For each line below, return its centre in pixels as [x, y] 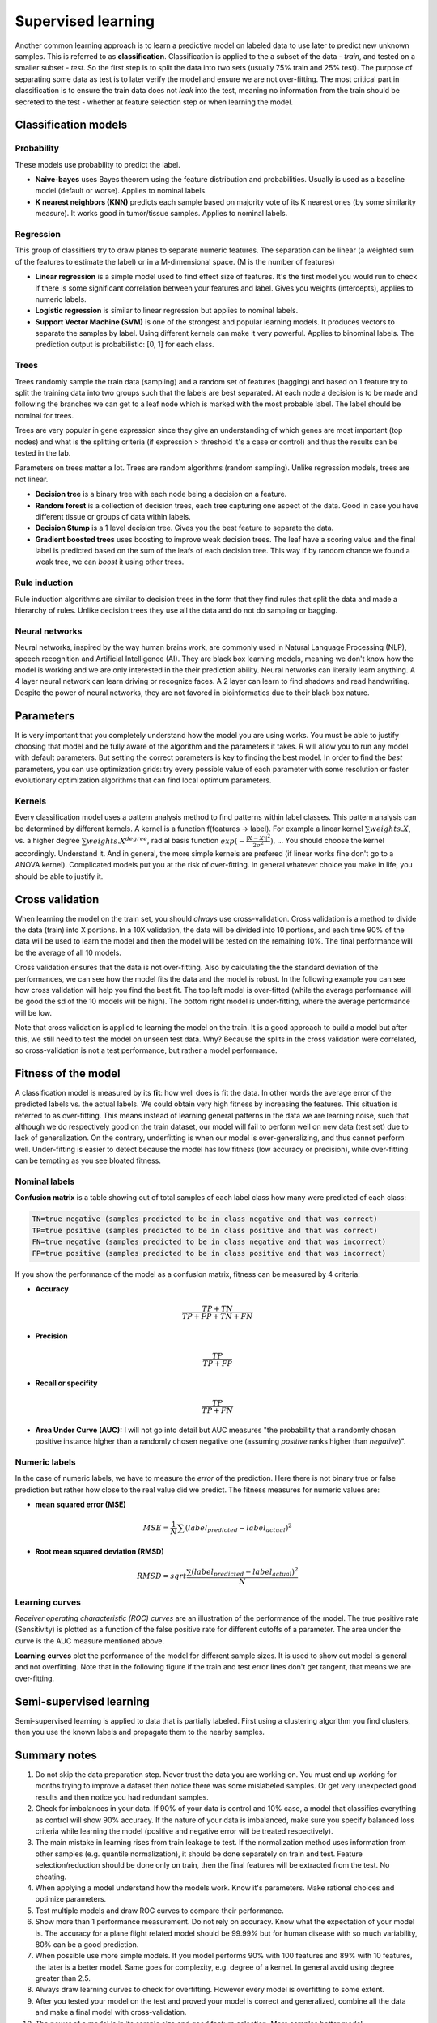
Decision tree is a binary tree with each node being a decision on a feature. [161, 494]
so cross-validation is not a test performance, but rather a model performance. [146, 1050]
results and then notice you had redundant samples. [122, 1797]
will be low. [34, 1012]
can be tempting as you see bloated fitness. [88, 1160]
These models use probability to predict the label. [98, 164]
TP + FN [218, 1411]
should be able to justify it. [59, 876]
